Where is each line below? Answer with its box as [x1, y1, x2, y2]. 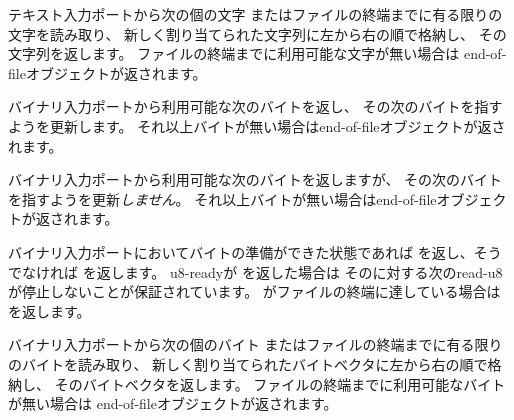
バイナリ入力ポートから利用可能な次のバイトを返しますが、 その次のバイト [8, 169, 503, 190]
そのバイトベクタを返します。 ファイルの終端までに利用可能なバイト [54, 373, 506, 394]
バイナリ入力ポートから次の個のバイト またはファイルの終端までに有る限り [8, 334, 503, 355]
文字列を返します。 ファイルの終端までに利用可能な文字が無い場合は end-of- [8, 43, 507, 64]
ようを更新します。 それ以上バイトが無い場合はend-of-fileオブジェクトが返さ [8, 115, 506, 136]
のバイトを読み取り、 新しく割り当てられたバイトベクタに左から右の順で [8, 353, 488, 374]
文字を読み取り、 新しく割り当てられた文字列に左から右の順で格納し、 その [8, 23, 507, 44]
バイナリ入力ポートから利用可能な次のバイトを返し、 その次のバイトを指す [8, 96, 503, 117]
